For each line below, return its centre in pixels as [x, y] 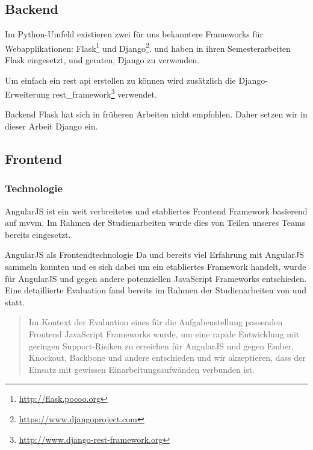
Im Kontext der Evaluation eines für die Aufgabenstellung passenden [156, 322]
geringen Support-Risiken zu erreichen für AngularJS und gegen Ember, [161, 345]
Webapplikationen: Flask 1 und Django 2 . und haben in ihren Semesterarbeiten [148, 47]
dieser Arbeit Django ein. [51, 126]
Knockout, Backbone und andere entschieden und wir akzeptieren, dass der [167, 358]
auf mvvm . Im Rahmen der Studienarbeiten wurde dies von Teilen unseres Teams [155, 223]
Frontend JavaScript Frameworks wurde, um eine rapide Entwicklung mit [164, 334]
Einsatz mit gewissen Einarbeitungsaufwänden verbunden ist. [142, 369]
